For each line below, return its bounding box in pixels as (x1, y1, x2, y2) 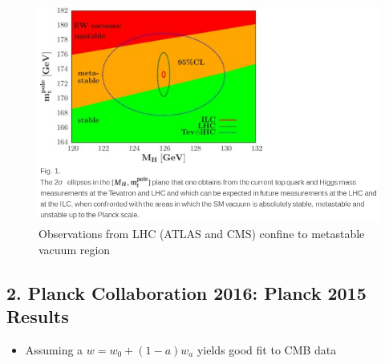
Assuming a (25, 341, 83, 358)
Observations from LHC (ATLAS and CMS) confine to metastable (38, 225, 365, 242)
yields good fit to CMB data (197, 341, 337, 358)
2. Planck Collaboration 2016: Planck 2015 (6, 280, 367, 305)
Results (6, 304, 69, 329)
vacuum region (38, 241, 111, 257)
